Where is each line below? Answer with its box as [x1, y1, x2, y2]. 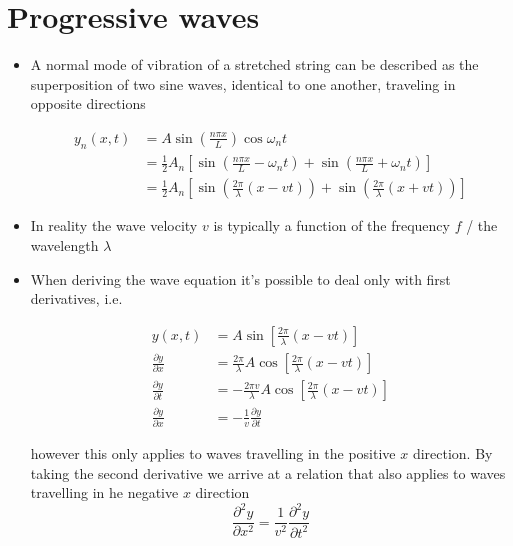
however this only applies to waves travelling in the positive [30, 443, 396, 464]
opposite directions [30, 93, 146, 114]
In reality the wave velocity [30, 215, 198, 236]
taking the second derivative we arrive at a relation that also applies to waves [30, 462, 506, 483]
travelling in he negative [30, 482, 179, 503]
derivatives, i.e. [30, 288, 123, 309]
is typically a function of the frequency [213, 215, 450, 236]
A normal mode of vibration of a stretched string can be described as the [30, 54, 479, 75]
